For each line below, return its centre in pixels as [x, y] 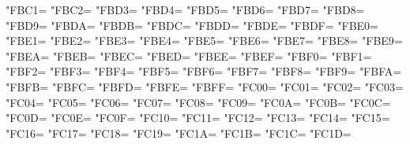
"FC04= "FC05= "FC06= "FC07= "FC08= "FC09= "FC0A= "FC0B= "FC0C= [198, 102]
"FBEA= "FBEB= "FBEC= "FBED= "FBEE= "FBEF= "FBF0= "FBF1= [189, 55]
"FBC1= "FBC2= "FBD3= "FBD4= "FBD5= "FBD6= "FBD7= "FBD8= [185, 9]
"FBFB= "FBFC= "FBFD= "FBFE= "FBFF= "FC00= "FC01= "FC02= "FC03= [205, 86]
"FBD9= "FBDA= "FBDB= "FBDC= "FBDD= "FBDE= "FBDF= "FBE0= [192, 25]
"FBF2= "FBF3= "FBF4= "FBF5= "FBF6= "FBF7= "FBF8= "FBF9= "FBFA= [204, 71]
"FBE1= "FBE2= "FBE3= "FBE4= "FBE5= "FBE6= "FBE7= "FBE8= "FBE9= [204, 41]
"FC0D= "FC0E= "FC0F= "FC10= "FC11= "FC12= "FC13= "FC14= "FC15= [198, 118]
